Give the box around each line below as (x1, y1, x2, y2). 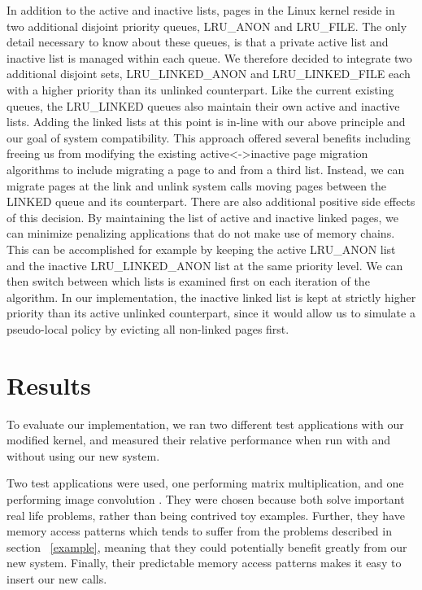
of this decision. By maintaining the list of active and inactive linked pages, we (7, 208, 398, 225)
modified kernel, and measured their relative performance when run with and (7, 431, 391, 448)
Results (7, 368, 91, 401)
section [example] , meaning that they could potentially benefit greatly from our (7, 538, 407, 555)
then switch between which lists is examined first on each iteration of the (7, 273, 370, 290)
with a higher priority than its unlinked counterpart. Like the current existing (7, 81, 394, 98)
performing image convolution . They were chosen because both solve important (7, 490, 405, 507)
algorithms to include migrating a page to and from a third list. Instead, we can (7, 160, 405, 177)
